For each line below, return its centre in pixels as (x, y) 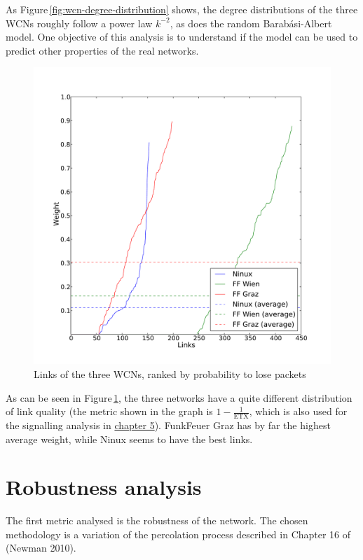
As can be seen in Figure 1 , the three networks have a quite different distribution (179, 397)
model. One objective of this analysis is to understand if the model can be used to (182, 37)
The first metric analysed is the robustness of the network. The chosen (157, 520)
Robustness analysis (104, 487)
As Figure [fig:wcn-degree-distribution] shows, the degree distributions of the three (182, 9)
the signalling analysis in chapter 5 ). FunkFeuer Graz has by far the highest (168, 425)
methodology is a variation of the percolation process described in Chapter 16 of (178, 534)
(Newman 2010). (41, 548)
